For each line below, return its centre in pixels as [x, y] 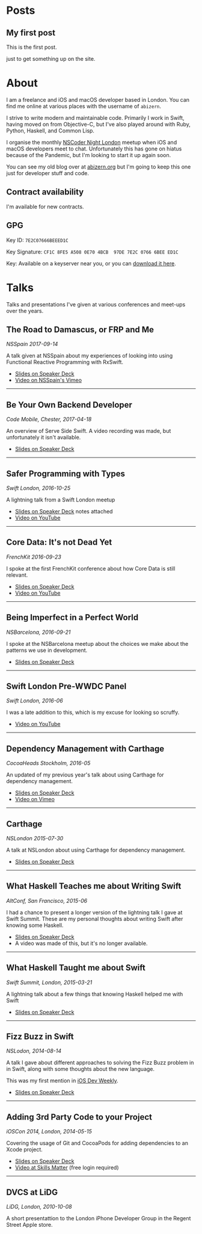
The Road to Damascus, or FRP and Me [80, 330]
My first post [31, 33]
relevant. [17, 575]
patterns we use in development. [47, 650]
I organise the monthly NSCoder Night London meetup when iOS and [92, 142]
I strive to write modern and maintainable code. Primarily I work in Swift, [95, 117]
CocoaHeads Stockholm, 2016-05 [48, 763]
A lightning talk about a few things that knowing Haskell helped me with [95, 994]
